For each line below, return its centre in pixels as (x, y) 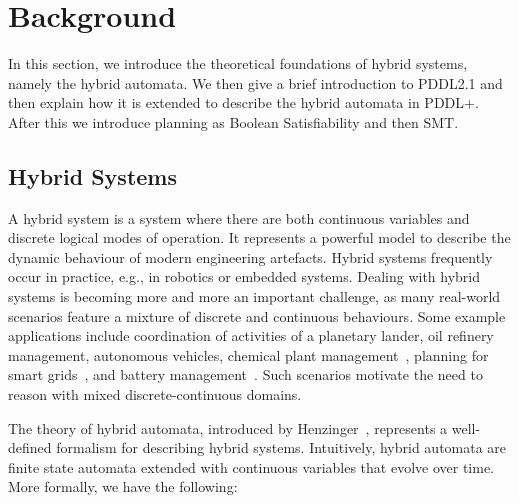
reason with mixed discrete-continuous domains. (155, 394)
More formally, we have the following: (123, 486)
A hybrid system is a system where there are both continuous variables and (239, 217)
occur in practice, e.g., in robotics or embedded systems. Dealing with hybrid (244, 276)
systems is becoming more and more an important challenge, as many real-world (254, 296)
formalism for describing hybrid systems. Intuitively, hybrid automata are (281, 447)
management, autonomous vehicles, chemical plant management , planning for (248, 354)
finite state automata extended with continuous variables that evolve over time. (251, 466)
